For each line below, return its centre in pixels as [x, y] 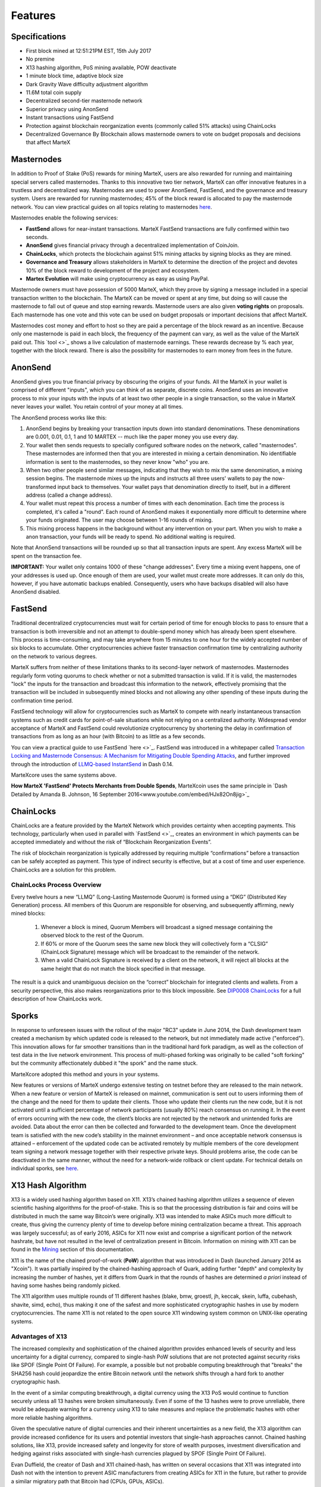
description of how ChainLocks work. [57, 999]
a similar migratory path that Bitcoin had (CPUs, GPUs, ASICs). [87, 1481]
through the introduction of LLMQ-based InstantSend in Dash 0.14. [92, 764]
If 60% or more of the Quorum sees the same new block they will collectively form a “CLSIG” [155, 943]
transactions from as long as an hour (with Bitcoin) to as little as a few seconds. [108, 736]
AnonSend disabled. [36, 592]
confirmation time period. [42, 700]
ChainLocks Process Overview [56, 885]
